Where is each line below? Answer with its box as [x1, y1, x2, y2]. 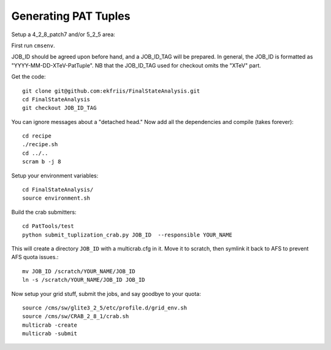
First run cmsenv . [11, 42, 55, 49]
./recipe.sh [22, 141, 58, 148]
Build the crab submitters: [11, 208, 77, 216]
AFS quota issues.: [11, 254, 59, 261]
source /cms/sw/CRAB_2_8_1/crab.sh [22, 313, 129, 320]
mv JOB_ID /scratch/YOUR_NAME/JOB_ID [22, 268, 136, 274]
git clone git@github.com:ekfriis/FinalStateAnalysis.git [22, 87, 200, 95]
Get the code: [11, 73, 46, 80]
